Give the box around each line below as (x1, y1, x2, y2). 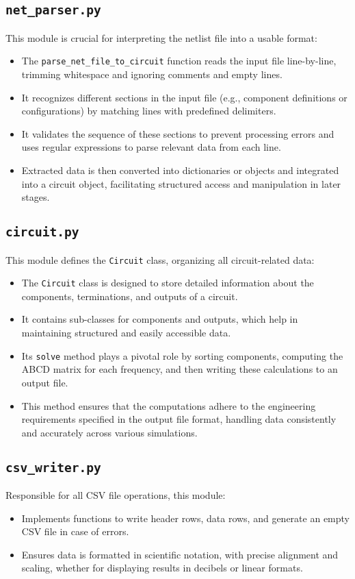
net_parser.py (5, 3, 101, 18)
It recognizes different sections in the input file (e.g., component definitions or (21, 90, 347, 104)
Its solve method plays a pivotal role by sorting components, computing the (21, 348, 343, 362)
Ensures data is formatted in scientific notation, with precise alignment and (21, 547, 339, 561)
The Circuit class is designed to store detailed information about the (21, 275, 314, 290)
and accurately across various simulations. (21, 425, 198, 439)
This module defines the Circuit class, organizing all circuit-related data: (5, 252, 315, 267)
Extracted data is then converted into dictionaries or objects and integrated (21, 163, 339, 177)
